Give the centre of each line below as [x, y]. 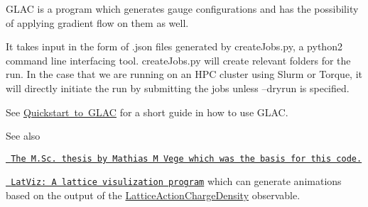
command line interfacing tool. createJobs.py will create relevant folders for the [178, 60]
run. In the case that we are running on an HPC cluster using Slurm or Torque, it [184, 74]
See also [23, 136]
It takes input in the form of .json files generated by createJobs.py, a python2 [174, 46]
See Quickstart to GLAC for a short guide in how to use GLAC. [147, 112]
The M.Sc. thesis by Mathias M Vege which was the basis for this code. [186, 158]
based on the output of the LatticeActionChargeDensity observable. [153, 195]
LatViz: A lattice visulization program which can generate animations [176, 181]
